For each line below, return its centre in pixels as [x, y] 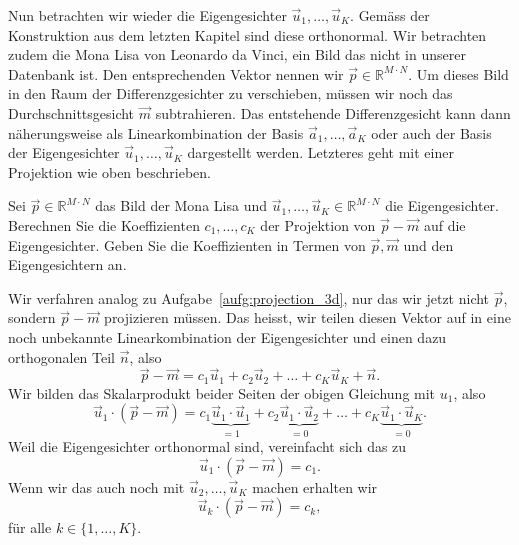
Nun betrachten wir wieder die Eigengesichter [147, 15]
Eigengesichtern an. [67, 264]
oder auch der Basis [431, 132]
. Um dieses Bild [458, 73]
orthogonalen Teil [62, 356]
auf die [444, 224]
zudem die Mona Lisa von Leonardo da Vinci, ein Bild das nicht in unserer [237, 54]
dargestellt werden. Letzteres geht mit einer [320, 152]
